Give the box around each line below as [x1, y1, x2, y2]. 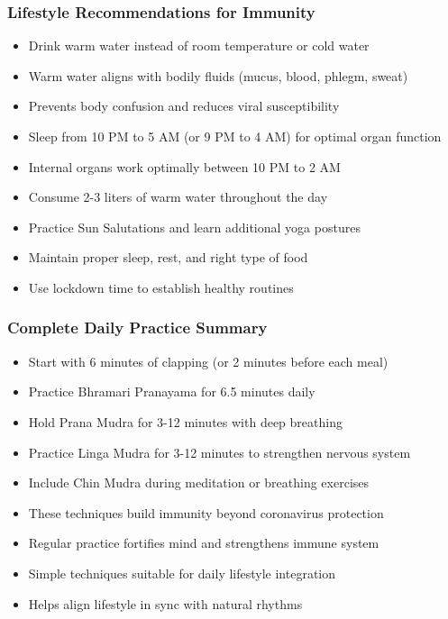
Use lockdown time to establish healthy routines [28, 278, 294, 296]
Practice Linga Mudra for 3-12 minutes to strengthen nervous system [28, 442, 411, 461]
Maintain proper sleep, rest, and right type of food [28, 248, 308, 267]
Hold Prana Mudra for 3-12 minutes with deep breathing [28, 412, 343, 431]
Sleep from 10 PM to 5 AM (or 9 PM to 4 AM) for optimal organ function [28, 127, 442, 145]
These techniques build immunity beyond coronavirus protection [28, 503, 384, 522]
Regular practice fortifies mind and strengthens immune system [28, 533, 379, 552]
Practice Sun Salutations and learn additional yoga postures [28, 217, 361, 236]
